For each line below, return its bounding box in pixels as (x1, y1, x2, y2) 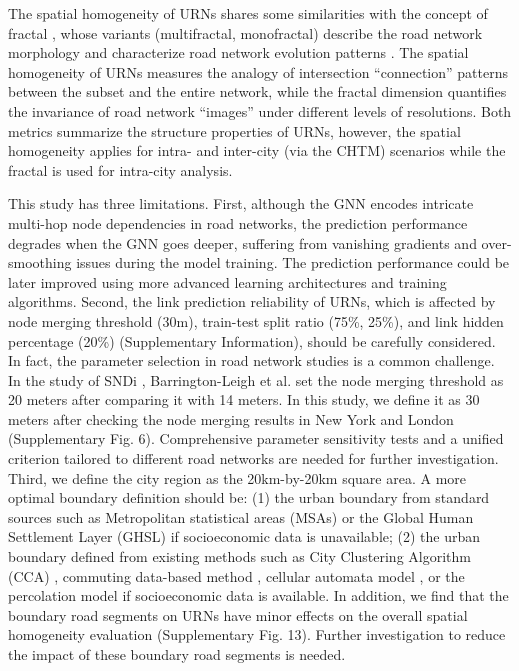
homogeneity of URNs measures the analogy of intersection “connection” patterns (8, 61, 508, 82)
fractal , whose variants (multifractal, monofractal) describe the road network (8, 22, 483, 43)
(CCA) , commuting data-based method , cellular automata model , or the (8, 565, 465, 586)
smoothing (8, 252, 72, 273)
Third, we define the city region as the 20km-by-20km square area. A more (8, 467, 467, 488)
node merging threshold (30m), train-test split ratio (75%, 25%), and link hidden (8, 310, 504, 331)
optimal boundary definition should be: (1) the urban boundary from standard (8, 487, 490, 508)
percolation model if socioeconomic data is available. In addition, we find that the (8, 585, 509, 606)
